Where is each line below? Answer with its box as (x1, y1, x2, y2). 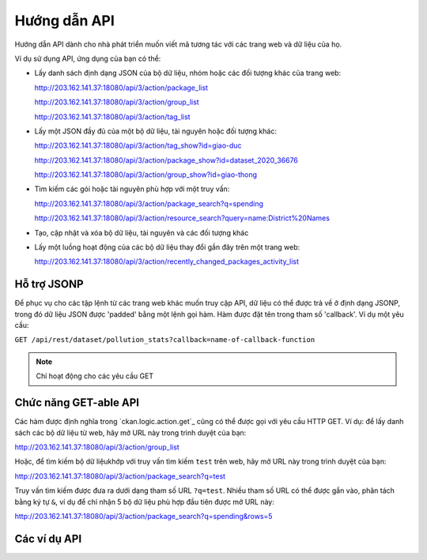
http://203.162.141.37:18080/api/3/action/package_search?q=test (14, 471, 225, 481)
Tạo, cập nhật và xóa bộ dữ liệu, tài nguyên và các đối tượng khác (34, 227, 249, 237)
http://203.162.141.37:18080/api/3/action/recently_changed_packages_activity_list (34, 257, 300, 266)
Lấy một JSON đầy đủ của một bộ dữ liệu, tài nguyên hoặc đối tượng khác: (34, 126, 277, 136)
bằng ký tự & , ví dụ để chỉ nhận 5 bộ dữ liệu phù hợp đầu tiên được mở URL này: (14, 497, 274, 506)
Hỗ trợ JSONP (14, 277, 84, 291)
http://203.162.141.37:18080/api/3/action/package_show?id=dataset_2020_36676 (34, 155, 298, 165)
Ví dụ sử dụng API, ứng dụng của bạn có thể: (14, 54, 161, 63)
